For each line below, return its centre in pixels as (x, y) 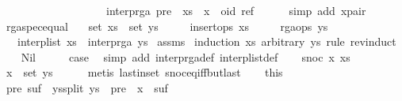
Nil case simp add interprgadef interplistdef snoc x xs (186, 56)
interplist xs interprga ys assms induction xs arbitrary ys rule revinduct (207, 41)
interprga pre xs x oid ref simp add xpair (236, 10)
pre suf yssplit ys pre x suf (87, 87)
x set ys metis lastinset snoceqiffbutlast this (144, 72)
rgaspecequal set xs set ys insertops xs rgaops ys (167, 26)
